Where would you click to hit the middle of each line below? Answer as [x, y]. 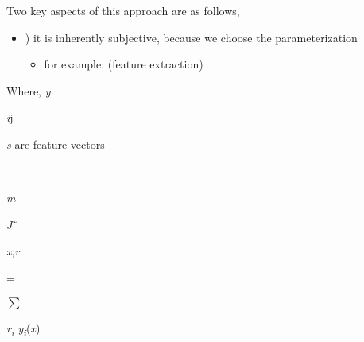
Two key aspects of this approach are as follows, [123, 10]
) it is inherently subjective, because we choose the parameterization [191, 37]
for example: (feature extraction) [124, 64]
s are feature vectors [56, 144]
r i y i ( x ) [23, 328]
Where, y [29, 90]
